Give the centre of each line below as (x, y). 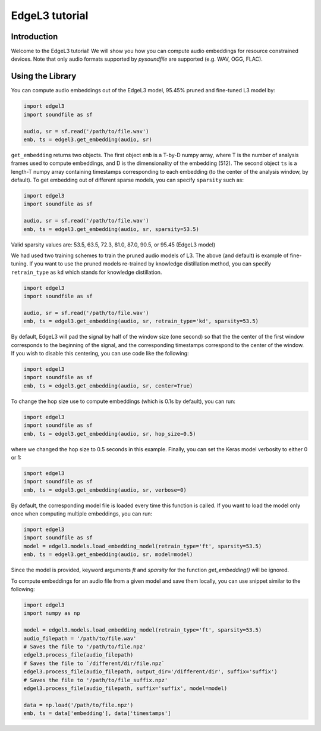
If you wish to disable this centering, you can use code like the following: (100, 354)
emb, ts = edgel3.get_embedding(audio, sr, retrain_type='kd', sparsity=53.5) (141, 321)
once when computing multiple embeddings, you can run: (82, 514)
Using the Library (44, 76)
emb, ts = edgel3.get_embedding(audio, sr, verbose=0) (105, 490)
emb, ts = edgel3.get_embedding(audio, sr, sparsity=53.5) (111, 229)
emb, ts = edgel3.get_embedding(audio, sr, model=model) (108, 555)
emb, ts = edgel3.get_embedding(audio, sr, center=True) (108, 386)
